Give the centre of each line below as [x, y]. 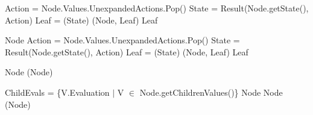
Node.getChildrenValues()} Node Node [211, 92]
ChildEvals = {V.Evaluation [57, 92]
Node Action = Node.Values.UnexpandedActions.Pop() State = [122, 40]
